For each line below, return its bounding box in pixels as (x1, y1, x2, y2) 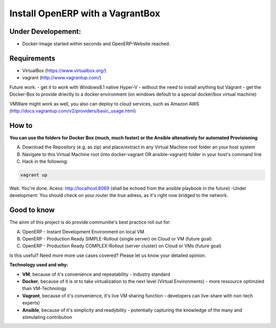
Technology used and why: (9, 261, 68, 268)
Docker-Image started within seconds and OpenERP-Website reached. (22, 41, 171, 47)
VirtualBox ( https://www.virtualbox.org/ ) (22, 67, 107, 74)
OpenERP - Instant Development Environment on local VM (22, 228, 145, 235)
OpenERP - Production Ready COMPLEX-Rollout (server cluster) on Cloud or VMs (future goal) (22, 243, 222, 249)
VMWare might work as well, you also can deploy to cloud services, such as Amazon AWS (9, 100, 199, 107)
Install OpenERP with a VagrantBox (9, 8, 160, 19)
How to (9, 121, 33, 130)
